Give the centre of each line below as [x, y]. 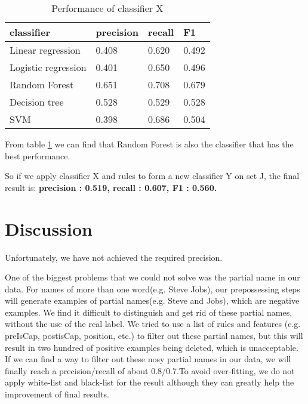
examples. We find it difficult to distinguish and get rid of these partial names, [149, 312]
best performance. [38, 155]
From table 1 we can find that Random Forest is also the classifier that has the [149, 144]
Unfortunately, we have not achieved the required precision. [114, 257]
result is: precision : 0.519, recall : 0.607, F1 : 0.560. [111, 187]
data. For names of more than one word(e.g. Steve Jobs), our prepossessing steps [153, 289]
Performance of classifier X [107, 8]
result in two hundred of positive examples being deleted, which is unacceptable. [152, 347]
